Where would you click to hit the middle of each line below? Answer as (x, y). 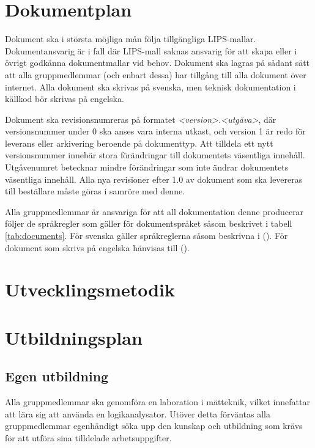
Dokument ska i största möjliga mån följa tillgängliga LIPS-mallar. (131, 39)
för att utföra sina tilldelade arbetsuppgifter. (88, 437)
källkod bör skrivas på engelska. (65, 99)
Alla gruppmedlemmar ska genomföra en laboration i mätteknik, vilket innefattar (157, 402)
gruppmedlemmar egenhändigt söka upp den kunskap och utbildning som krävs (154, 426)
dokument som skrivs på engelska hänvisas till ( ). (97, 247)
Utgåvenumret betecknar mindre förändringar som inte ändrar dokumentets (147, 167)
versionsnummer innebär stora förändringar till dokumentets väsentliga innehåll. (155, 155)
